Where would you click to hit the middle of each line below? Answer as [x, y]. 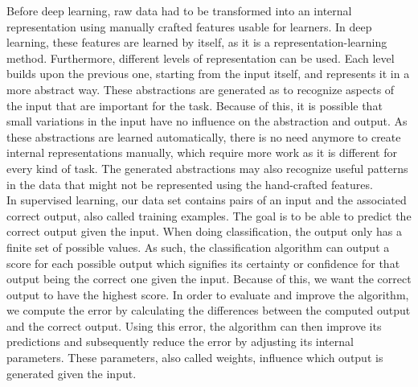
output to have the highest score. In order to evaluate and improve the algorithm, [208, 294]
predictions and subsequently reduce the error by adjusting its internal [180, 342]
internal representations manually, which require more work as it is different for [202, 152]
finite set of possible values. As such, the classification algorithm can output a [198, 247]
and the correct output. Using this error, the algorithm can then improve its [194, 325]
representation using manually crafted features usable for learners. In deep [189, 26]
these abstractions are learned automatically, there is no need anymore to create [204, 136]
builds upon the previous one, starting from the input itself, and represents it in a [208, 74]
